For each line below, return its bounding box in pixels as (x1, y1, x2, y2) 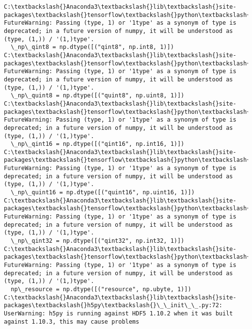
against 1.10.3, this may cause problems (4, 318, 140, 325)
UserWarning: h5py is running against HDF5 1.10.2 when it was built (4, 310, 233, 317)
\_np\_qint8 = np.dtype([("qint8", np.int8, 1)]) (11, 44, 174, 51)
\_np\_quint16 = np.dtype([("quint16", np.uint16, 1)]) (11, 189, 195, 196)
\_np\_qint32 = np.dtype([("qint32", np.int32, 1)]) (11, 237, 185, 245)
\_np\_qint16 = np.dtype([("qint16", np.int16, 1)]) (11, 141, 185, 148)
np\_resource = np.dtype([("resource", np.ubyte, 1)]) (11, 285, 191, 293)
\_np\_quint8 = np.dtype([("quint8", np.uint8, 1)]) (11, 92, 185, 99)
